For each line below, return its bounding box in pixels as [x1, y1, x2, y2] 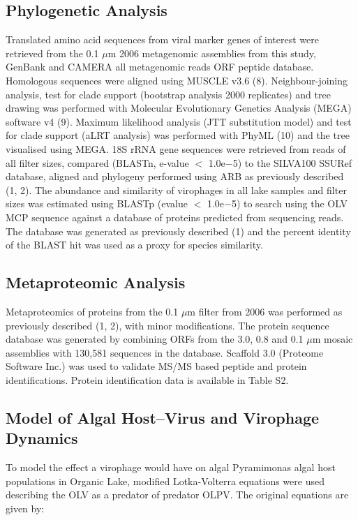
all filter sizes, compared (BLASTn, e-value [6, 155, 189, 170]
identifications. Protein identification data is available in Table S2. [6, 372, 289, 387]
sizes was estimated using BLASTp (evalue [6, 196, 188, 211]
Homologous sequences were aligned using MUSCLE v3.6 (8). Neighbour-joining [6, 73, 348, 87]
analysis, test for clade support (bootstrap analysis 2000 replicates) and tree [6, 87, 331, 101]
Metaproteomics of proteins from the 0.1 [6, 304, 179, 318]
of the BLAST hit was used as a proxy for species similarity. [6, 237, 263, 252]
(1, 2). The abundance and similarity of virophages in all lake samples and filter [6, 182, 347, 197]
